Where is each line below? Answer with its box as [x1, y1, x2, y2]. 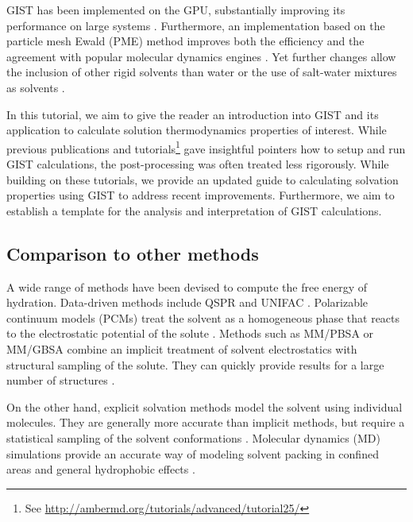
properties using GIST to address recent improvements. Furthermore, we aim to [6, 187, 395, 203]
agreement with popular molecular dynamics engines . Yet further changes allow [6, 48, 396, 64]
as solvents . [6, 79, 65, 95]
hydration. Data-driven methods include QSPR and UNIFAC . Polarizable [6, 294, 369, 311]
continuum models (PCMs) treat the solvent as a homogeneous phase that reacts [6, 309, 400, 326]
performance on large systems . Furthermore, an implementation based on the [6, 17, 385, 33]
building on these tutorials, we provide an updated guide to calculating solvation [6, 171, 399, 188]
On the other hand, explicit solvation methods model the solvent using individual [6, 398, 403, 415]
